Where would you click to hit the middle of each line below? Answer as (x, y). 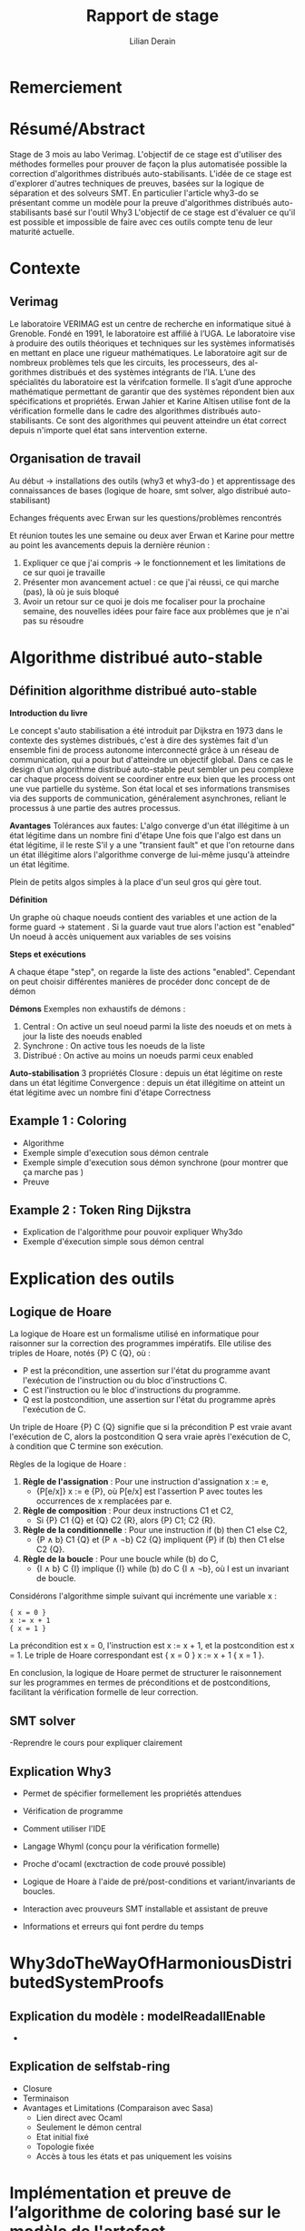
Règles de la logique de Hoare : (68, 1464)
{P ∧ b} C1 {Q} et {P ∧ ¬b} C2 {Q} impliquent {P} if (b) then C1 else (160, 1540)
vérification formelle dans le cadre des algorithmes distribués (124, 411)
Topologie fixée (65, 2146)
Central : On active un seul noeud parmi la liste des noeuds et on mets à (157, 1026)
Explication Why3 (60, 1771)
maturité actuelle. (42, 231)
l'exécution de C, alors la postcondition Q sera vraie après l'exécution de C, (150, 1437)
